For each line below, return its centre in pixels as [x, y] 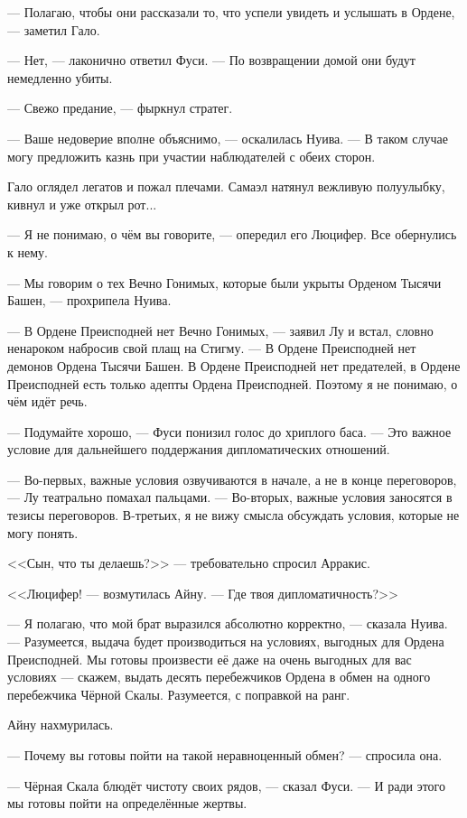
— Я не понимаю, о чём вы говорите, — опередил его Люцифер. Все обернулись [232, 234]
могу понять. [43, 532]
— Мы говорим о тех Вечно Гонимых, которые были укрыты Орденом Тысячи [224, 282]
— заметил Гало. [54, 29]
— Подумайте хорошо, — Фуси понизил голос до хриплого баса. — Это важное [229, 431]
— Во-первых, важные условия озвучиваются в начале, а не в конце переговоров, [232, 479]
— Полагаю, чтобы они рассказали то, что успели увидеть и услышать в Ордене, [231, 12]
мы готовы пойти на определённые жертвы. [127, 803]
